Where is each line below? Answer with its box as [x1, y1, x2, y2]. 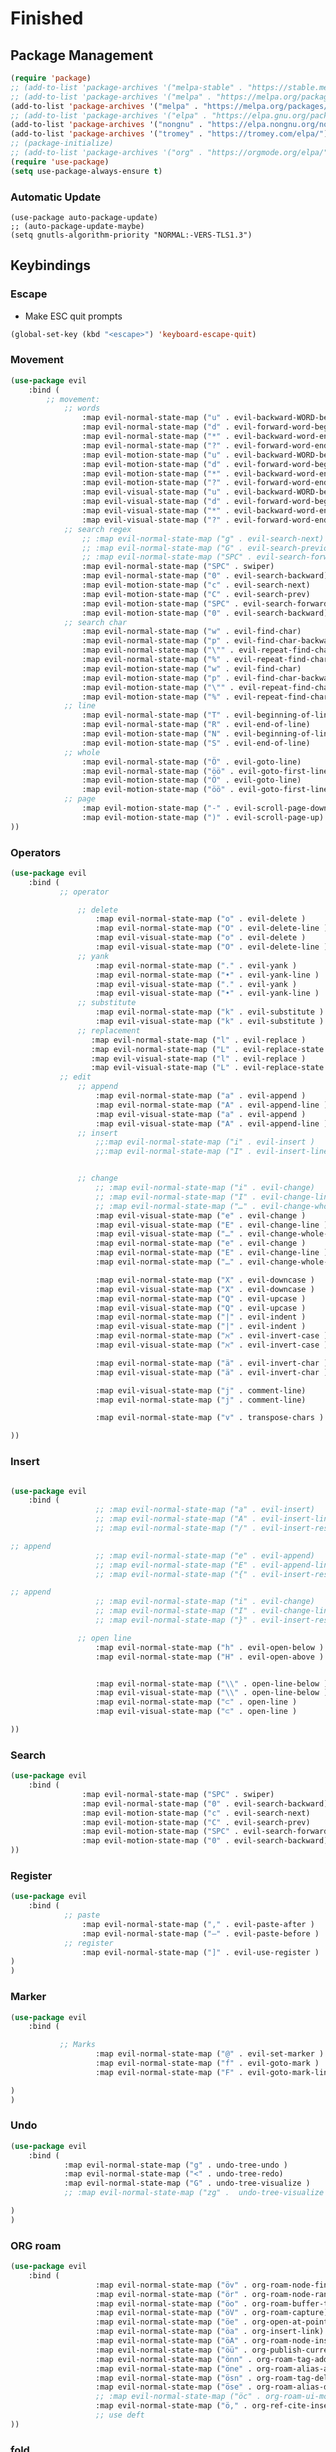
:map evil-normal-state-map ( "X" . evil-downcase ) [95, 1275, 315, 1285]
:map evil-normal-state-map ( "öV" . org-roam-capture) [95, 2308, 329, 2318]
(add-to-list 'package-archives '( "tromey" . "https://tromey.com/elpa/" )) [10, 129, 333, 139]
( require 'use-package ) [10, 157, 110, 167]
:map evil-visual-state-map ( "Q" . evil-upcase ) [95, 1303, 307, 1313]
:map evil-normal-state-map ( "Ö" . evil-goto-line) [81, 757, 302, 767]
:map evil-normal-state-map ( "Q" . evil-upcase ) [95, 1293, 307, 1304]
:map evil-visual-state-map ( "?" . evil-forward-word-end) [81, 515, 333, 525]
